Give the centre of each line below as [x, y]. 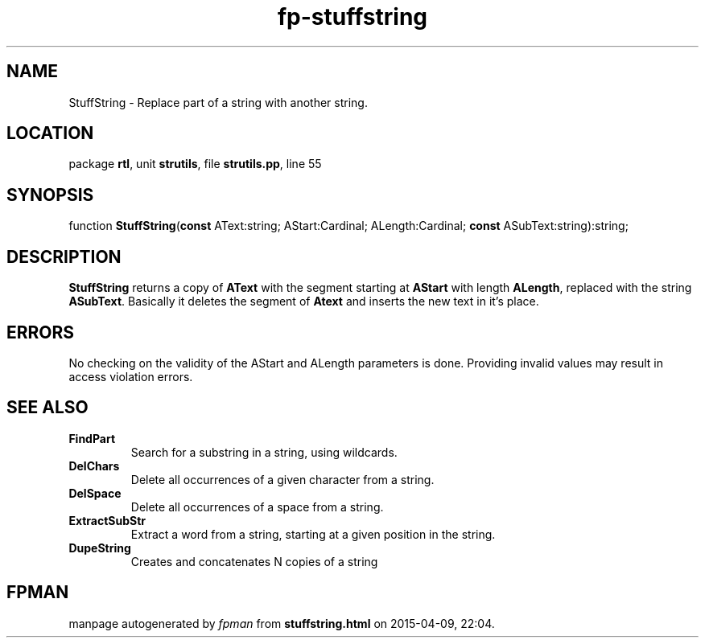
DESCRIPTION [64, 256]
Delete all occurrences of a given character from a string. [282, 479]
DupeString [100, 548]
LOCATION [50, 133]
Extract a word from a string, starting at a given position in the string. [313, 534]
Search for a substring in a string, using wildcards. [264, 452]
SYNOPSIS [50, 195]
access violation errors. [131, 376]
